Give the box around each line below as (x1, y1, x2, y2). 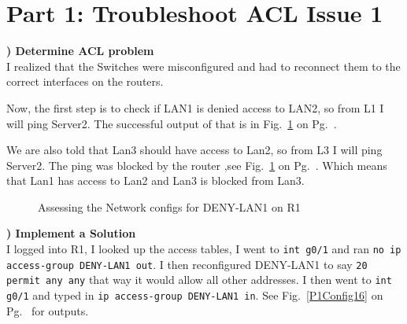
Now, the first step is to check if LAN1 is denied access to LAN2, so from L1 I (6, 99, 384, 116)
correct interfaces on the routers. (6, 73, 164, 90)
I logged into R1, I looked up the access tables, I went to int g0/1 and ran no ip (6, 241, 401, 257)
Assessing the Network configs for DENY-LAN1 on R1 (38, 198, 301, 215)
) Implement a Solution (6, 225, 136, 241)
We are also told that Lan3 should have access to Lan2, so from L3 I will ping (6, 142, 383, 158)
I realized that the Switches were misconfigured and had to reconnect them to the (6, 57, 401, 74)
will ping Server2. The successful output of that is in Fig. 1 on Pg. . (6, 115, 337, 131)
